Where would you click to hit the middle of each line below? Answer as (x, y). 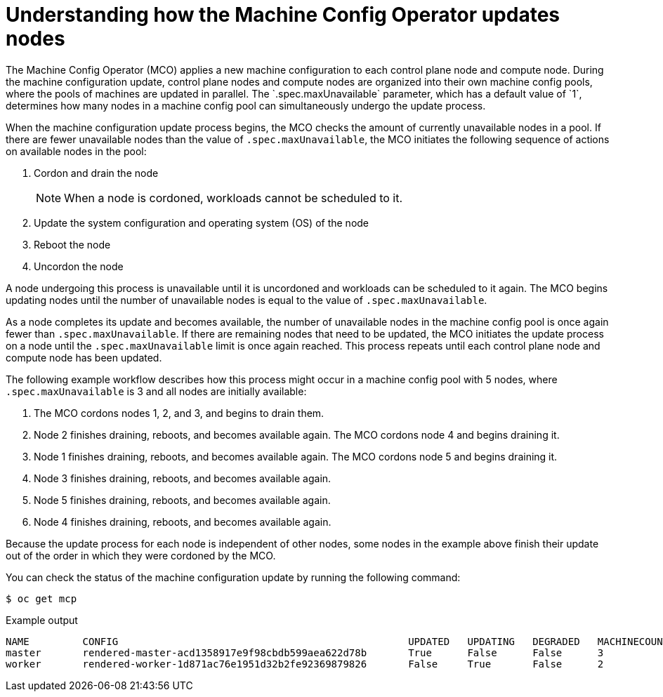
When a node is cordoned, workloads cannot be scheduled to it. (234, 198)
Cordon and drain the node (96, 173)
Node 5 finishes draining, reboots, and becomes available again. (182, 500)
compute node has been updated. (84, 357)
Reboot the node (72, 244)
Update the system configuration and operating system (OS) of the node (202, 223)
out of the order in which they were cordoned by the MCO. (141, 555)
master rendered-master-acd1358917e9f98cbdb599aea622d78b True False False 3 (305, 652)
